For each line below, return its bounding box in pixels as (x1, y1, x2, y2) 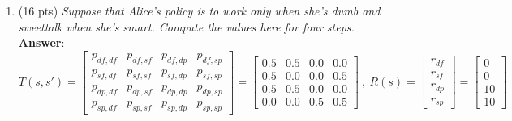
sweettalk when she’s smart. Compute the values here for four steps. (18, 18, 355, 35)
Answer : (18, 34, 65, 51)
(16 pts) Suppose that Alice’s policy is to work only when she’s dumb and (18, 2, 381, 19)
